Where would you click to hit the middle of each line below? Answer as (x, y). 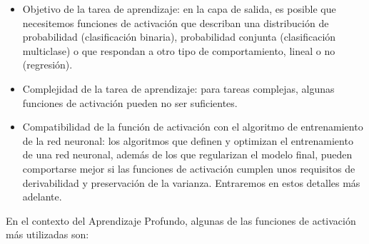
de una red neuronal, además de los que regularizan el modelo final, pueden (187, 154)
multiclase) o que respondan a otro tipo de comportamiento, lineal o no (179, 50)
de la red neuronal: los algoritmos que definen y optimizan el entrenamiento (188, 140)
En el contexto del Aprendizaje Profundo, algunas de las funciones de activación (181, 220)
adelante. (42, 197)
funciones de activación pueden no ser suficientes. (130, 102)
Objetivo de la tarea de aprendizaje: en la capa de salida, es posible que (179, 9)
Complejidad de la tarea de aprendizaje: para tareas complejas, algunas (178, 88)
